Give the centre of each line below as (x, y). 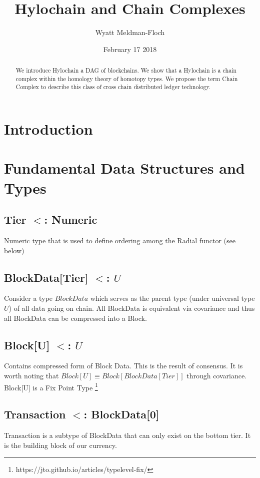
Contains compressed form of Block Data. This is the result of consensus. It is (123, 366)
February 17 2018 (130, 49)
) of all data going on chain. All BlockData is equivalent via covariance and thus (132, 308)
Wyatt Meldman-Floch (130, 32)
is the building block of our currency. (60, 445)
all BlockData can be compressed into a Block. (75, 318)
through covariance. (217, 375)
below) (14, 250)
